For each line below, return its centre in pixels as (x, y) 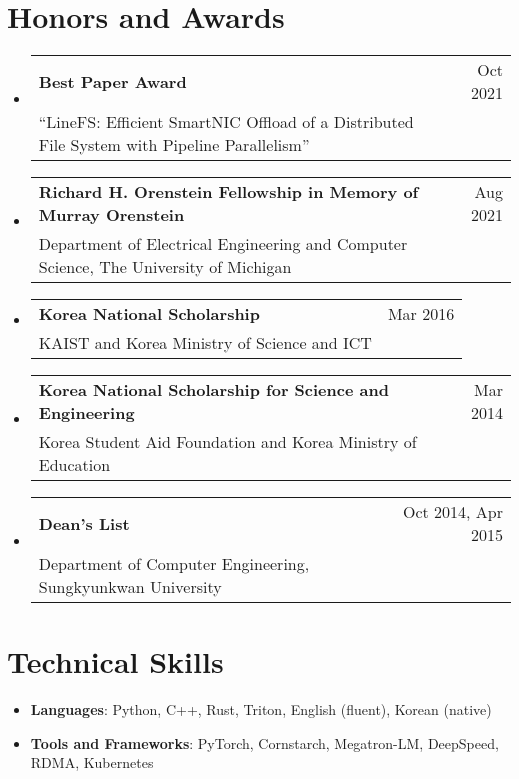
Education (74, 465)
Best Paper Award (112, 81)
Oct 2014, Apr (452, 512)
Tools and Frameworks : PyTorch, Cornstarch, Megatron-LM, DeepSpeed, (264, 742)
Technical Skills (115, 661)
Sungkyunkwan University (130, 587)
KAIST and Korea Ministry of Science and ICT (205, 343)
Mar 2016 (421, 314)
